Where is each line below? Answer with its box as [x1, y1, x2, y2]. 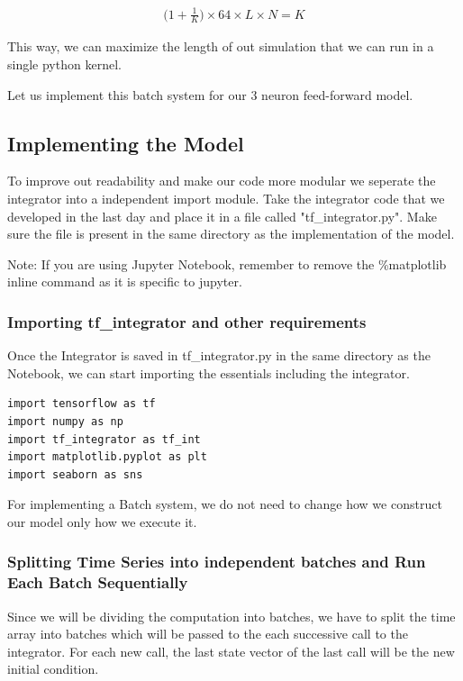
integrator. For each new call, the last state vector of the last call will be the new [7, 641, 455, 660]
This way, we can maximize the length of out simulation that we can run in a [7, 37, 434, 56]
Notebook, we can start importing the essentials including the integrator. [7, 363, 410, 382]
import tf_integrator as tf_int [7, 432, 201, 446]
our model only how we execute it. [7, 512, 197, 531]
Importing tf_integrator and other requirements [7, 310, 367, 332]
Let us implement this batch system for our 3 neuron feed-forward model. [7, 85, 413, 104]
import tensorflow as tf [7, 397, 156, 411]
